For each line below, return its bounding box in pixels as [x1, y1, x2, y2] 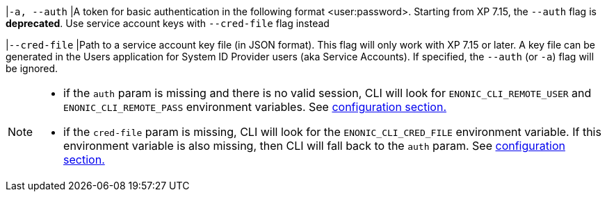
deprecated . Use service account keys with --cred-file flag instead [6, 17, 330, 29]
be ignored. [6, 62, 58, 74]
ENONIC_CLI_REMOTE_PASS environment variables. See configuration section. [63, 100, 447, 114]
